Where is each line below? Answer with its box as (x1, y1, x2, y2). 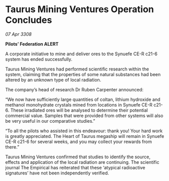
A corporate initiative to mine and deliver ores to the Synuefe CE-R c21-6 (5, 51, 158, 57)
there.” (5, 143, 19, 150)
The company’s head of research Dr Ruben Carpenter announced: (5, 86, 144, 92)
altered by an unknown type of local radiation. (5, 77, 102, 83)
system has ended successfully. (5, 56, 73, 62)
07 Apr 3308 (5, 31, 32, 37)
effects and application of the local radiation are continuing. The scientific (5, 159, 160, 165)
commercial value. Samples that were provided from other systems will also (5, 113, 163, 119)
